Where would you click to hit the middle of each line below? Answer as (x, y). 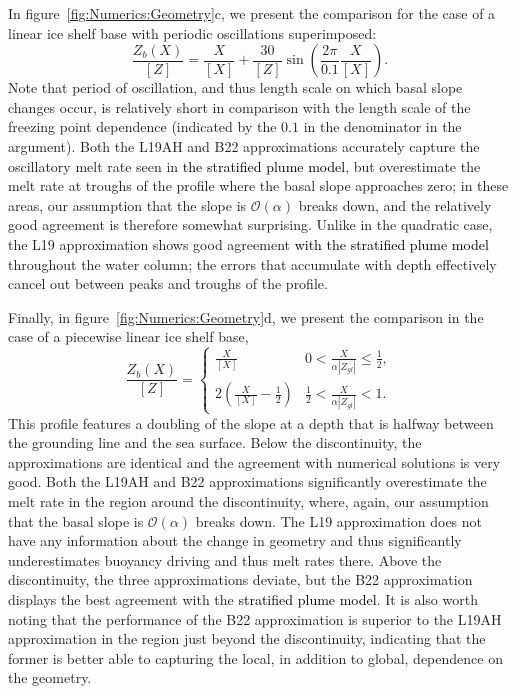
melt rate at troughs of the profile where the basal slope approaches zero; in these (258, 185)
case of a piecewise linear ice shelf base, (128, 336)
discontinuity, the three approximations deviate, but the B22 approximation (240, 579)
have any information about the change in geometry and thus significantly (235, 540)
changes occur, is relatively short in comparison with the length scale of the (239, 106)
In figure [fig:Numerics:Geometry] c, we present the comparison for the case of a (252, 13)
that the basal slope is (76, 520)
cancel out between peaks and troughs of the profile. (168, 283)
